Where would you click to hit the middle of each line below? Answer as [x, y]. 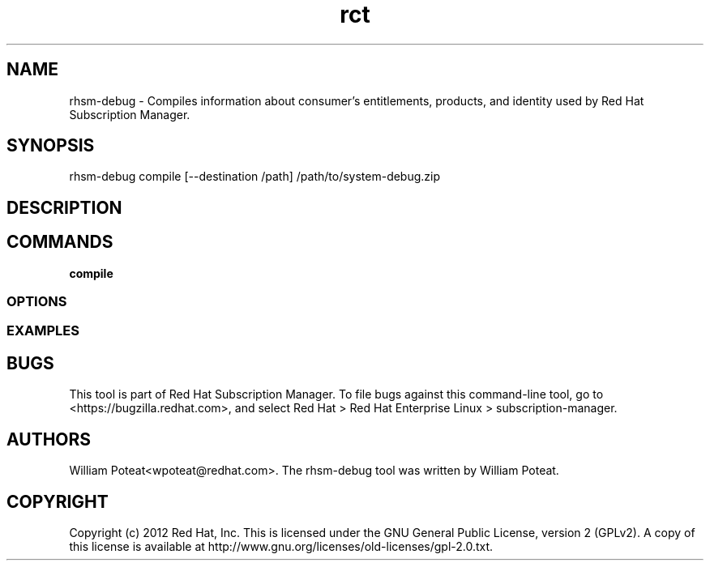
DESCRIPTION [64, 207]
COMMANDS [60, 242]
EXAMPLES [43, 331]
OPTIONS [37, 302]
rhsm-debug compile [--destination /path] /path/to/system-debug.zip [255, 177]
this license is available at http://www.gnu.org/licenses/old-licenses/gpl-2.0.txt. [281, 546]
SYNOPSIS [51, 146]
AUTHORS [49, 439]
